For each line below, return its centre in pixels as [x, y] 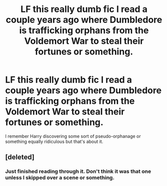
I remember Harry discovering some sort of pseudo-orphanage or [73, 136]
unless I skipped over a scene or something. [60, 177]
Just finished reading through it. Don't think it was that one [78, 171]
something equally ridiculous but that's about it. [54, 141]
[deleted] [20, 157]
